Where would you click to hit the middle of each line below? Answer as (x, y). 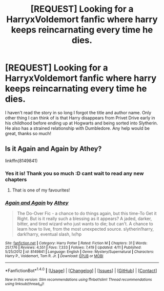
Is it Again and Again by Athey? (53, 149)
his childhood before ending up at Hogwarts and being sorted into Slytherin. (82, 123)
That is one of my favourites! (41, 190)
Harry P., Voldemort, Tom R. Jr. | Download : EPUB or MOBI (54, 256)
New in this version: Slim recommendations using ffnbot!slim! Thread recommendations (79, 280)
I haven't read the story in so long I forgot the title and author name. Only (78, 112)
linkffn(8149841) (21, 161)
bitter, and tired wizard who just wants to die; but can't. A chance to (85, 224)
